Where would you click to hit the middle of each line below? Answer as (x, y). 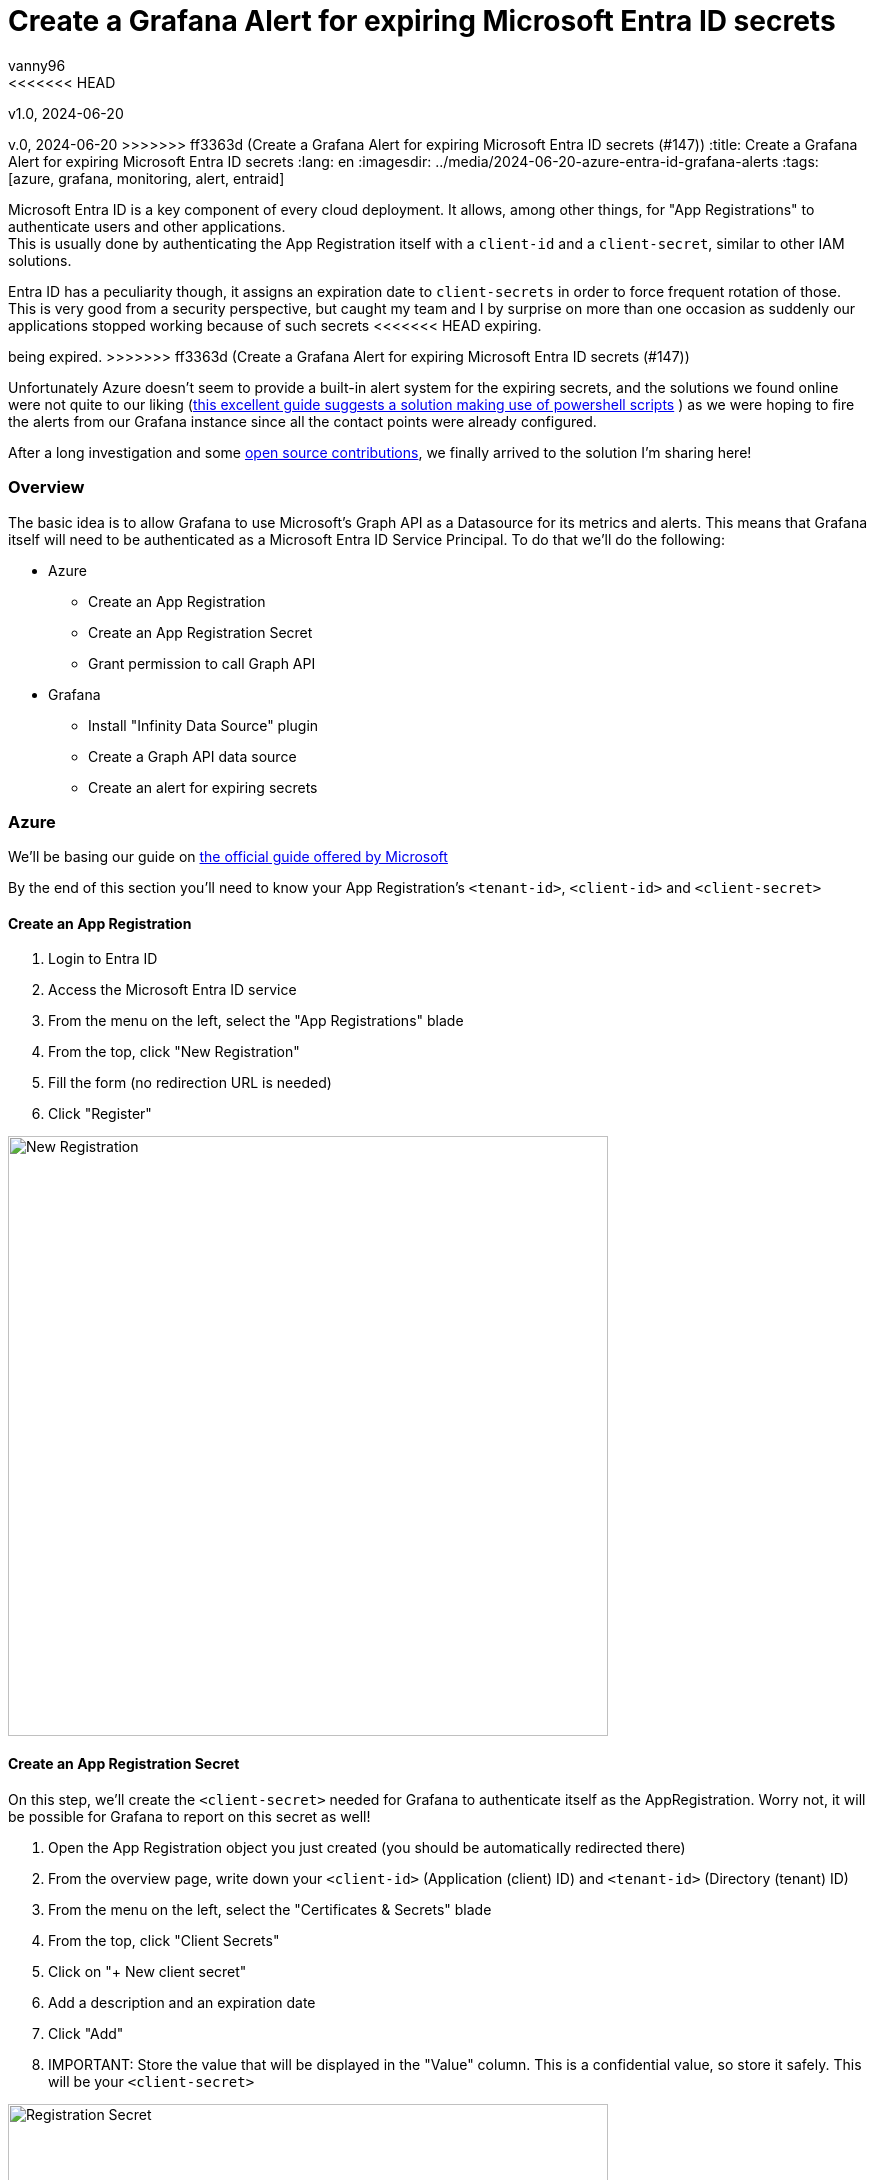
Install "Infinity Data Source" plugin (203, 725)
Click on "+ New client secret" (147, 1971)
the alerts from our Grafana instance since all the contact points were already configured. (302, 421)
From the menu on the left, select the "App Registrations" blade (256, 1021)
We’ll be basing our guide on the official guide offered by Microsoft (228, 857)
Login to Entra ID (103, 959)
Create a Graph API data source (192, 756)
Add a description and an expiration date (182, 2002)
